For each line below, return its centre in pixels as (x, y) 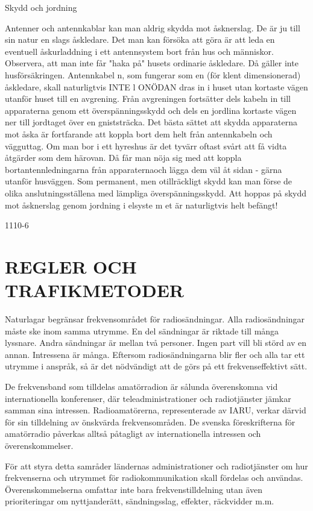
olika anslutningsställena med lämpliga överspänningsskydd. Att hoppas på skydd (156, 193)
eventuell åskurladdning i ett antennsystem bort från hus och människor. (139, 51)
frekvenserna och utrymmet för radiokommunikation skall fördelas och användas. (154, 478)
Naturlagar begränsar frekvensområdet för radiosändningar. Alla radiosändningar (155, 319)
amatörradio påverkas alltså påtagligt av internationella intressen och (133, 434)
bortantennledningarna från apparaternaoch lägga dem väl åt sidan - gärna (144, 169)
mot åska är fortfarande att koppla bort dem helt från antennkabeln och (139, 133)
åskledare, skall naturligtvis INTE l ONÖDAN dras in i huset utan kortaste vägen (156, 86)
